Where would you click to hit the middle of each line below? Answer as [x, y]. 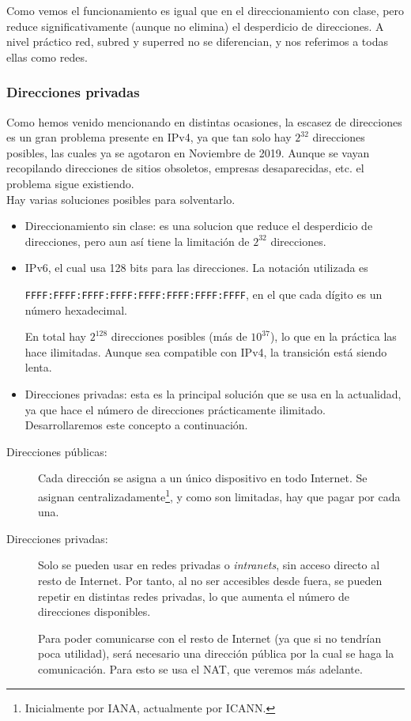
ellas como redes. [47, 57]
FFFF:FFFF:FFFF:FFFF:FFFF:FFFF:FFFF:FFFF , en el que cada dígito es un [204, 294]
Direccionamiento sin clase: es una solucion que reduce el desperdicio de [199, 226]
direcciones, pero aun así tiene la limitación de [137, 241]
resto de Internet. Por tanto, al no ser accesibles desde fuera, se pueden [210, 580]
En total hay [56, 336]
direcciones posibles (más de [179, 336]
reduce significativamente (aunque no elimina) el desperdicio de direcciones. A [195, 26]
